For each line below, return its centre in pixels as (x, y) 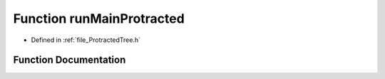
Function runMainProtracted (99, 19)
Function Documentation (70, 60)
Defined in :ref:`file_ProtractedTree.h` (86, 40)
